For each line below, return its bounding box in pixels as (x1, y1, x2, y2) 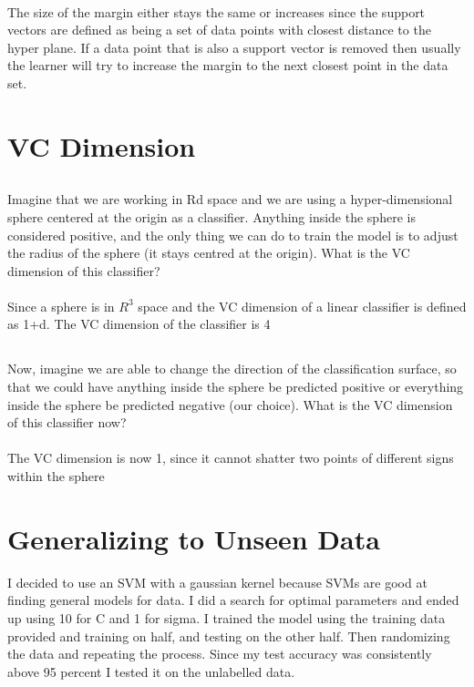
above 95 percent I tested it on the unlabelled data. (7, 661, 295, 681)
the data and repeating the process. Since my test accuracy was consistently (7, 644, 432, 663)
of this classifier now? (7, 413, 127, 432)
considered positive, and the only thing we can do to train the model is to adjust (7, 225, 459, 244)
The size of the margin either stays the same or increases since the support (7, 2, 426, 21)
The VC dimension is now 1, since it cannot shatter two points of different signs (7, 448, 454, 467)
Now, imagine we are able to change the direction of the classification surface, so (7, 359, 457, 378)
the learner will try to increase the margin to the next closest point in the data (7, 56, 448, 75)
